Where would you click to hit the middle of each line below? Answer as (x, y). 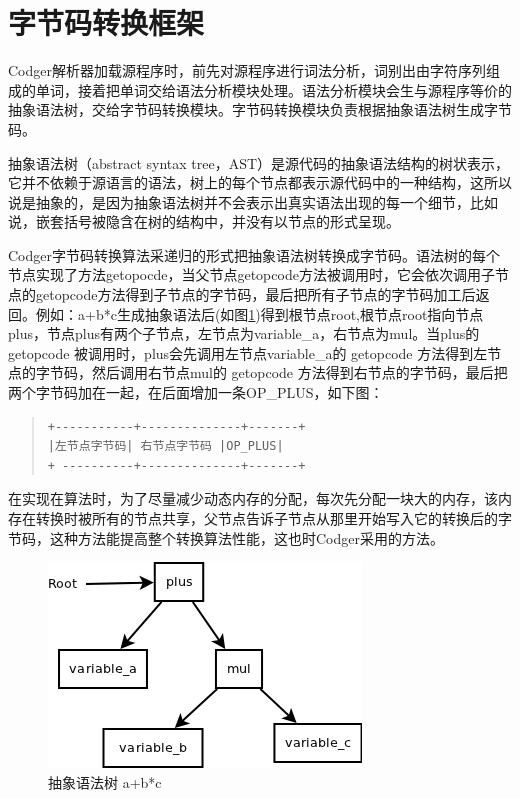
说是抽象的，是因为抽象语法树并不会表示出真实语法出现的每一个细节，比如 (253, 201)
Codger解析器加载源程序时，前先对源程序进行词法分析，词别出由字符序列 (247, 70)
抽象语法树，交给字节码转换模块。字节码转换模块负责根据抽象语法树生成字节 (260, 109)
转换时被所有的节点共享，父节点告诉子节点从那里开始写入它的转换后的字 (273, 518)
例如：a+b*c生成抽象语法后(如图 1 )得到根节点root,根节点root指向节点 (259, 313)
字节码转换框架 (106, 22)
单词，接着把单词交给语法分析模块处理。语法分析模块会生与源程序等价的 (273, 89)
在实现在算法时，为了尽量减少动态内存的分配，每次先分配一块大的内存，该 (253, 498)
